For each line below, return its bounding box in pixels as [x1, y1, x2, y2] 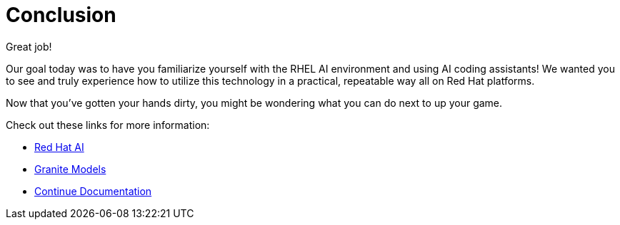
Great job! [6, 40, 52, 53]
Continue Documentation [34, 184, 152, 197]
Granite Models [34, 162, 106, 175]
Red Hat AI [34, 140, 84, 153]
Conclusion [6, 3, 116, 27]
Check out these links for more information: [6, 118, 210, 131]
